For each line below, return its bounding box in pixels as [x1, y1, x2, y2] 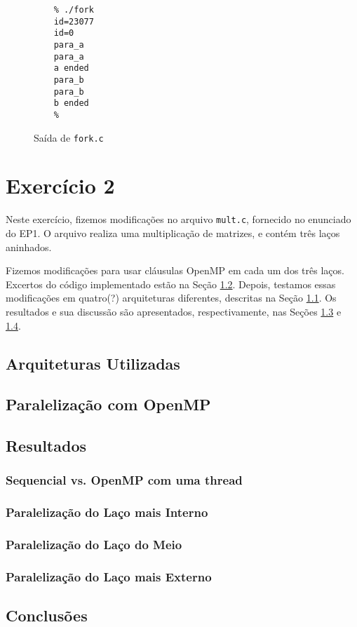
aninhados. [6, 239, 52, 254]
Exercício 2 [6, 171, 115, 200]
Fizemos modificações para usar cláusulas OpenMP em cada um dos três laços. [6, 263, 344, 278]
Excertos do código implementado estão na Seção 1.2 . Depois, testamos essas [6, 276, 336, 291]
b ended [53, 98, 89, 109]
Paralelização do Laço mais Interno [6, 504, 208, 521]
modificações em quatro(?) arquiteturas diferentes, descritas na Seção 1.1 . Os [6, 290, 337, 305]
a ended [53, 63, 89, 74]
